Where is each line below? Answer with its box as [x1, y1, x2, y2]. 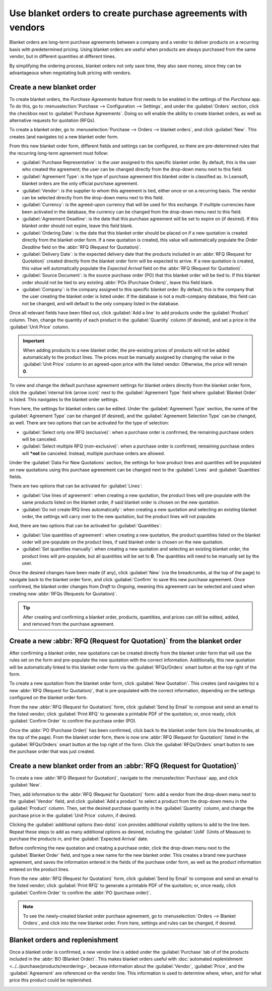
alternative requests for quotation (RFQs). [9, 117, 96, 123]
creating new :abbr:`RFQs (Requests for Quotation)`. [9, 590, 118, 596]
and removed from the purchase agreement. [23, 621, 115, 627]
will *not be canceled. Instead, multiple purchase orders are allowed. [22, 450, 165, 456]
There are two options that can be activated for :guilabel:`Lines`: [9, 483, 143, 489]
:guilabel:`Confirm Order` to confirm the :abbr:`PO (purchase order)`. [9, 890, 152, 896]
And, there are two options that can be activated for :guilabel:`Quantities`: [9, 523, 162, 529]
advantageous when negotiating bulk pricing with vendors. [9, 70, 131, 76]
